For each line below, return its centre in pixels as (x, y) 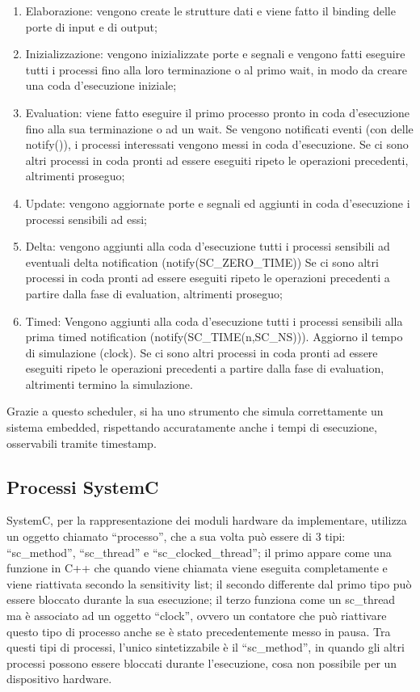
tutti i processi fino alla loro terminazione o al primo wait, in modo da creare (216, 69)
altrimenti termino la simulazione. (109, 384)
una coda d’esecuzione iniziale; (101, 85)
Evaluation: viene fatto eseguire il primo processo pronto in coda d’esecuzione (217, 112)
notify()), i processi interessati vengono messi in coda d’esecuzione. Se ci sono (217, 144)
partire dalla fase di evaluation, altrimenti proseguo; (154, 293)
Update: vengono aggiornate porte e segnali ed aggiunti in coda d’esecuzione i (218, 203)
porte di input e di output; (91, 26)
